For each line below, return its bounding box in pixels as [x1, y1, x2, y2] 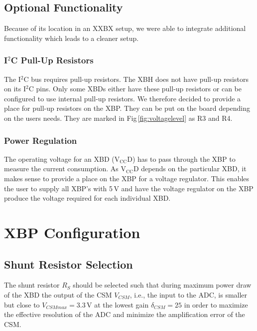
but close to [4, 299, 40, 310]
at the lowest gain [94, 299, 149, 310]
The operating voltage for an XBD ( [4, 153, 115, 164]
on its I [4, 83, 26, 94]
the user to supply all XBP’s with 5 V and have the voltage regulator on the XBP [4, 183, 254, 193]
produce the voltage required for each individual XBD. [4, 193, 171, 203]
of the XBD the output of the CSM [4, 289, 112, 300]
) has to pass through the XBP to [132, 153, 236, 164]
